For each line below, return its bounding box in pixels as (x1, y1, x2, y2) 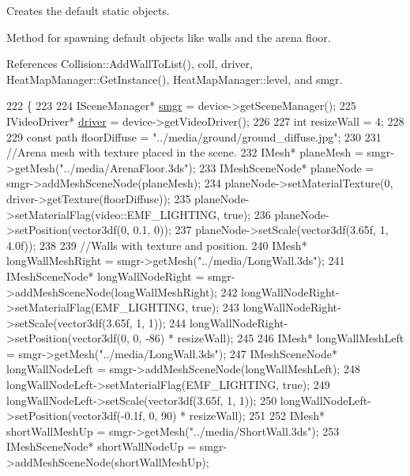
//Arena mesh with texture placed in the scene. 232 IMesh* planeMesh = (6, 144, 363, 161)
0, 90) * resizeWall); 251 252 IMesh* (149, 407, 325, 424)
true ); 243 (191, 299, 239, 315)
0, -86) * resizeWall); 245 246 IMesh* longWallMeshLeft (133, 330, 404, 346)
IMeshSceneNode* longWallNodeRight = (6, 267, 205, 284)
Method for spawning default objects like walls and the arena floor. (6, 28, 331, 45)
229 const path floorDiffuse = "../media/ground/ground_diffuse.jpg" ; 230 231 (6, 128, 382, 145)
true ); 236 (223, 206, 271, 222)
